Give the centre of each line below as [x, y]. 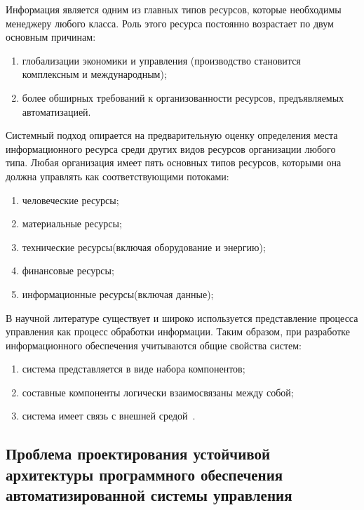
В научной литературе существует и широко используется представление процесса [182, 317]
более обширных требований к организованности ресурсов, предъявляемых [183, 97]
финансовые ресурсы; [68, 270]
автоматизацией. [56, 111]
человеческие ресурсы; [70, 200]
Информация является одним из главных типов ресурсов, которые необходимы [174, 9]
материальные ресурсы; [72, 223]
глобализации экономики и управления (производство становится [161, 60]
